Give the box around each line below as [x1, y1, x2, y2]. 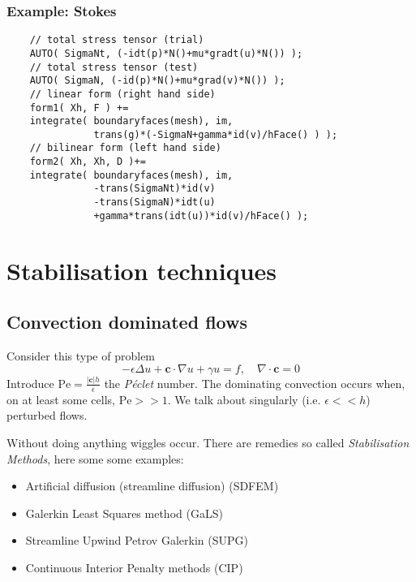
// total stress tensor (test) [29, 61, 199, 73]
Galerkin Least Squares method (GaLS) [25, 504, 223, 521]
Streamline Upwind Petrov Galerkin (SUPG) [25, 532, 248, 549]
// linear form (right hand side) [29, 88, 216, 100]
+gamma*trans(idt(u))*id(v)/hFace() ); [93, 209, 309, 222]
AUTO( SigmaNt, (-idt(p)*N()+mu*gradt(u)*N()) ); [29, 47, 303, 59]
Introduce [6, 374, 54, 391]
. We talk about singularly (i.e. [167, 390, 321, 407]
